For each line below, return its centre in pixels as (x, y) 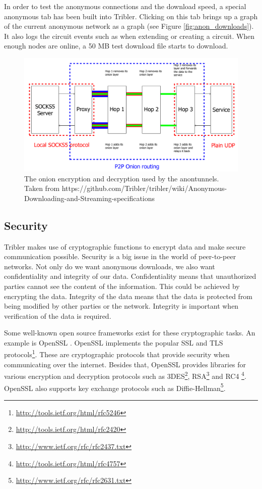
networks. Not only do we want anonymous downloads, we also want (110, 266)
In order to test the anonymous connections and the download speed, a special (125, 6)
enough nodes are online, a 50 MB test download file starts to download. (116, 46)
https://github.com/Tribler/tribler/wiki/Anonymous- (144, 188)
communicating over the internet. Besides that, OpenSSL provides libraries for (125, 364)
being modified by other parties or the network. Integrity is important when (121, 306)
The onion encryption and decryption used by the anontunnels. (122, 178)
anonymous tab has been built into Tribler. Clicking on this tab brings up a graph (131, 16)
